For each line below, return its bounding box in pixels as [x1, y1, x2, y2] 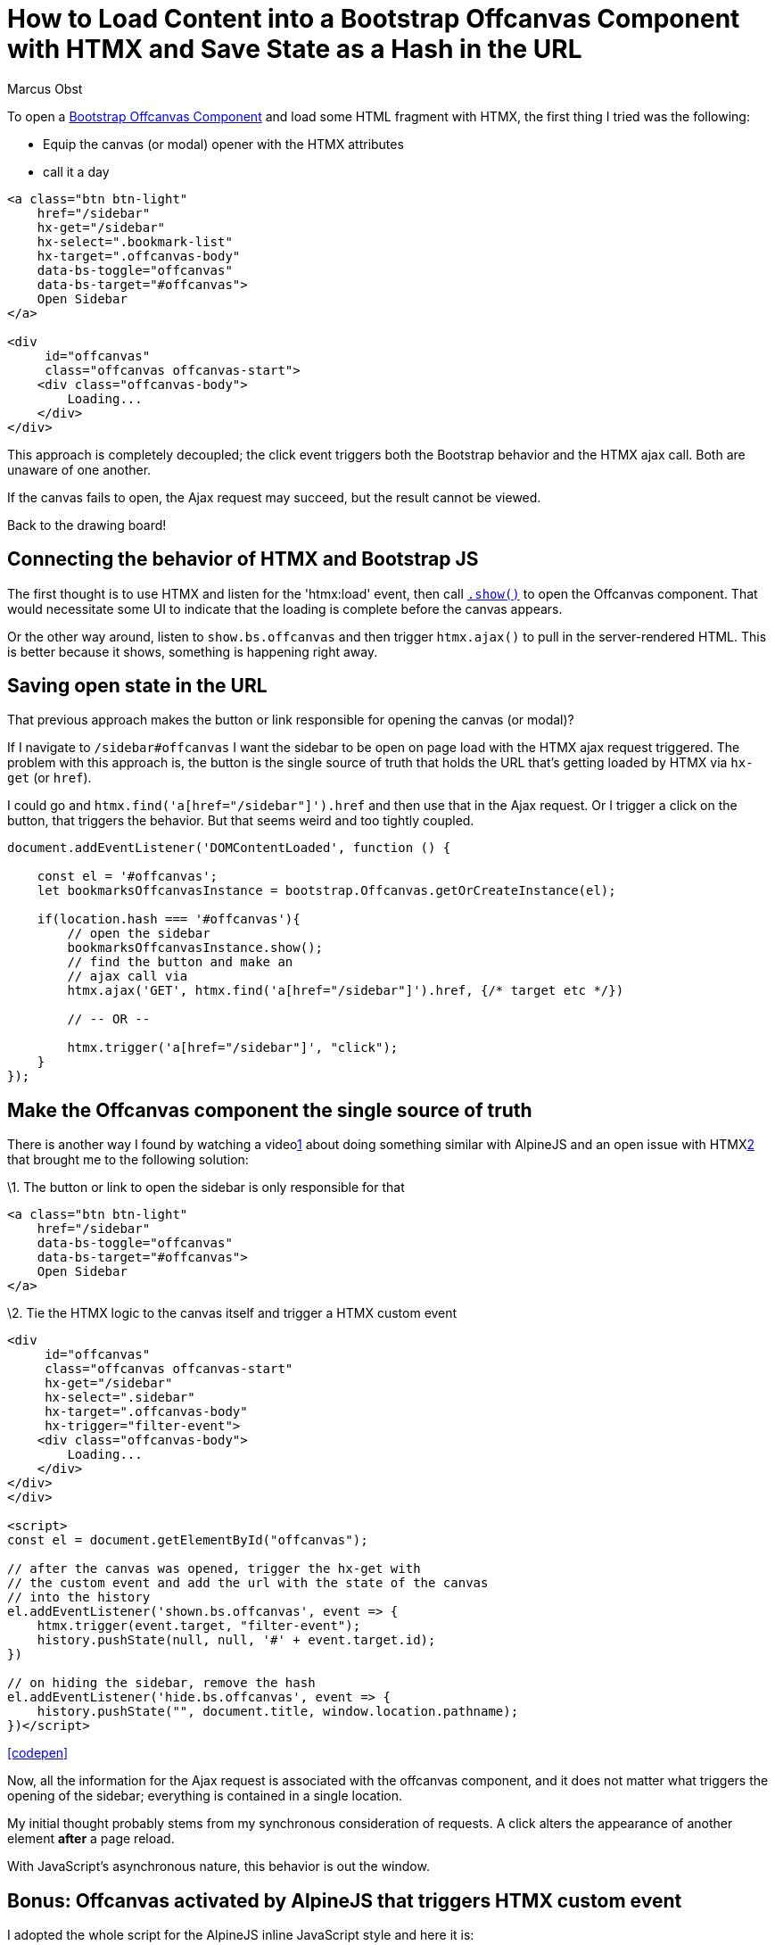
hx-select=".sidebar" [45, 1390, 195, 1405]
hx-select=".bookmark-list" [37, 234, 233, 249]
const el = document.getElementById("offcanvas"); [7, 1533, 368, 1548]
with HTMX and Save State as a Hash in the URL [7, 34, 582, 64]
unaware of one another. [7, 461, 152, 477]
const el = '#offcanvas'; [37, 869, 218, 884]
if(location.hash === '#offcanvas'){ [37, 912, 301, 927]
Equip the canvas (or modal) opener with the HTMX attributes [43, 136, 404, 152]
